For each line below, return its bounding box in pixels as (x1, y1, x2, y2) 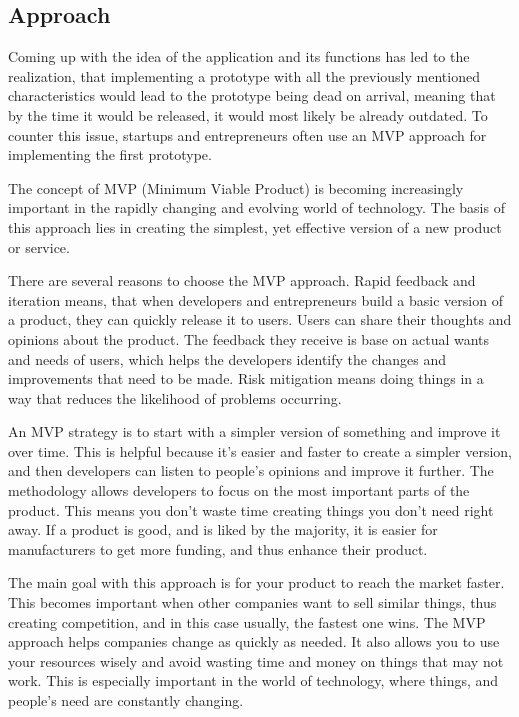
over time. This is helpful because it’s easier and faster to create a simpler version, (8, 440, 513, 461)
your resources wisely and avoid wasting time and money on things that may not (8, 650, 504, 671)
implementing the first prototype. (8, 144, 212, 165)
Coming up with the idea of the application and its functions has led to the (8, 46, 470, 67)
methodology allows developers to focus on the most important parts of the (8, 480, 470, 501)
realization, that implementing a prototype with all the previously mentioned (8, 65, 480, 86)
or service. (8, 236, 70, 257)
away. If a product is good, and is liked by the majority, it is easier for (8, 519, 438, 540)
